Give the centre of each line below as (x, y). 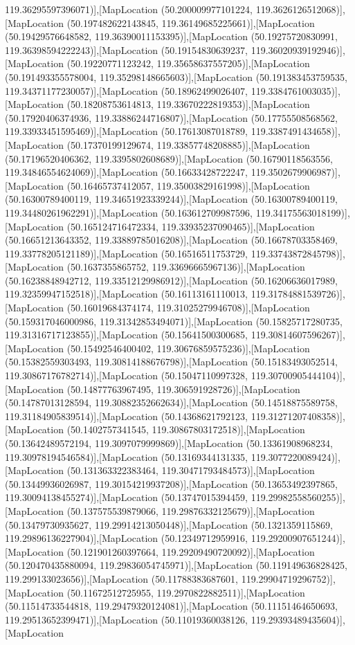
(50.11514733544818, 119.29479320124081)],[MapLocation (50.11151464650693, (171, 606)
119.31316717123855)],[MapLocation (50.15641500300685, (127, 335)
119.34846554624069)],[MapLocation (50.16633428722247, (127, 172)
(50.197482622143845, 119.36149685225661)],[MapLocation (191, 22)
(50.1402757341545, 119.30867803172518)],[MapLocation (186, 429)
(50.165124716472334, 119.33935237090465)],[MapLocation (191, 226)
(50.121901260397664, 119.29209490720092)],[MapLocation (191, 551)
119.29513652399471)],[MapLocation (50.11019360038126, (127, 619)
